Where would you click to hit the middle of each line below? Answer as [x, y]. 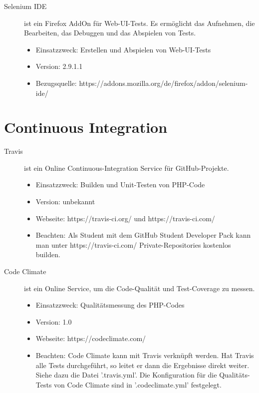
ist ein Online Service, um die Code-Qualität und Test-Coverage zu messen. [139, 288]
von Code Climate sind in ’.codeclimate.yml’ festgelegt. [138, 384]
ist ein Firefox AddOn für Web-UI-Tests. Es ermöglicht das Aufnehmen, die [139, 23]
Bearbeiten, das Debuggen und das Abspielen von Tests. [110, 33]
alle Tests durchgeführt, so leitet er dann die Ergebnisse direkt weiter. [142, 365]
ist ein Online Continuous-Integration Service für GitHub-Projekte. [127, 168]
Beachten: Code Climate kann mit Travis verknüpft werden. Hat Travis [145, 355]
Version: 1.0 [54, 321]
